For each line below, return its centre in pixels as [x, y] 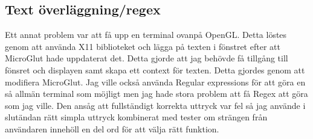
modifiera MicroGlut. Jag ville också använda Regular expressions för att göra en [155, 82]
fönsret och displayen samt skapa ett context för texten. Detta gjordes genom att [155, 69]
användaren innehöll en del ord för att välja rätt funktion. [112, 128]
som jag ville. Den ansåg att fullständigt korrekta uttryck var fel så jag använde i [155, 105]
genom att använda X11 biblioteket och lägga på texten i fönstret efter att [143, 46]
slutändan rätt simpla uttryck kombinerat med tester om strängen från [136, 117]
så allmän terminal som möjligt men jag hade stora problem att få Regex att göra [156, 94]
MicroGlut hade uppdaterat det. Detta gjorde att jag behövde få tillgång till [147, 58]
